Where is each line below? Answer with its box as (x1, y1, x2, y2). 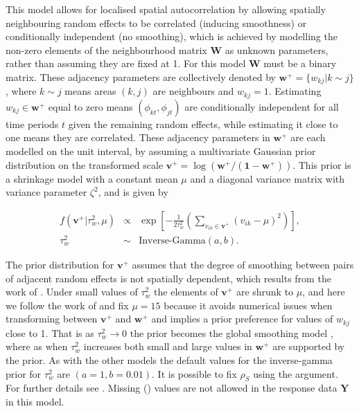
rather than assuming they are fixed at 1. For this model (6, 56, 246, 71)
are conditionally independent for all (184, 99, 339, 113)
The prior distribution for (6, 257, 114, 271)
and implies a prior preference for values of (151, 311, 333, 326)
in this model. (6, 394, 64, 408)
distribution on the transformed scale (6, 157, 164, 172)
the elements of (154, 284, 218, 299)
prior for (6, 366, 42, 381)
